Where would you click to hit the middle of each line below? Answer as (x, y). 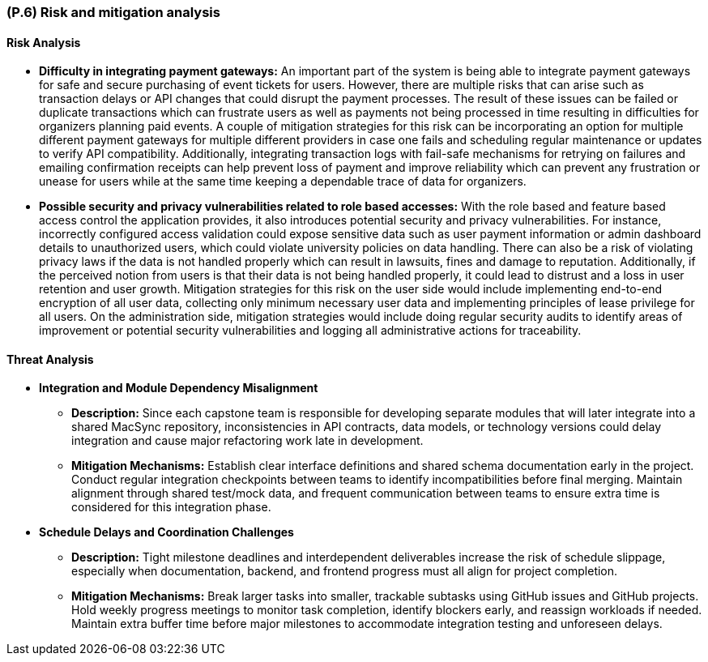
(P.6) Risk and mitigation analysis (113, 12)
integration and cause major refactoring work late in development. (247, 441)
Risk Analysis (44, 42)
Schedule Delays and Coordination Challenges (166, 532)
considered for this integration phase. (171, 507)
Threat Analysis (50, 359)
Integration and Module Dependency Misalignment (179, 388)
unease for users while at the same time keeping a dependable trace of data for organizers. (283, 182)
